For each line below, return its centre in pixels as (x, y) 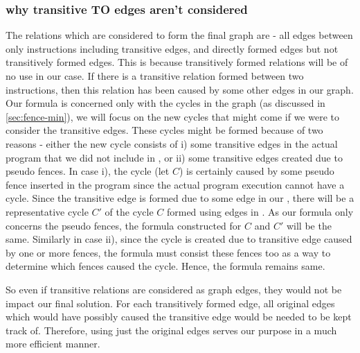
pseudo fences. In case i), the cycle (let (88, 171)
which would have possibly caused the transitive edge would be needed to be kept (179, 317)
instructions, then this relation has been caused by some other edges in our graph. (180, 89)
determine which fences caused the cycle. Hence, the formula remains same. (165, 266)
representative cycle (47, 211)
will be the (309, 225)
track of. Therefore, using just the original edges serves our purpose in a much (171, 330)
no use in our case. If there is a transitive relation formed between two (155, 76)
